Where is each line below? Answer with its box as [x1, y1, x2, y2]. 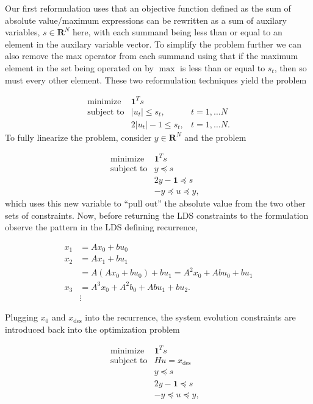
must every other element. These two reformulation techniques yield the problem [5, 73, 307, 86]
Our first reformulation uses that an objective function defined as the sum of [5, 2, 291, 14]
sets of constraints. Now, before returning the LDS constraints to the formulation [5, 208, 309, 221]
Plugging [5, 311, 38, 324]
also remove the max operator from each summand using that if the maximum [5, 49, 298, 62]
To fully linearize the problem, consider [5, 130, 152, 143]
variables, [5, 26, 40, 38]
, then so [274, 61, 307, 74]
